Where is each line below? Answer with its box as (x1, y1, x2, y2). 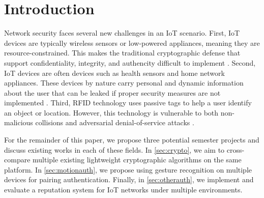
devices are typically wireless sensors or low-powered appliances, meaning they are (4, 37, 260, 48)
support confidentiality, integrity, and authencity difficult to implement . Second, (4, 57, 256, 68)
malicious (4, 117, 33, 128)
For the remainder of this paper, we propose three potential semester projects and (4, 134, 259, 145)
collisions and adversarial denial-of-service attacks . (35, 117, 194, 128)
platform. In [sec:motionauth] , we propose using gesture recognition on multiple (4, 164, 252, 175)
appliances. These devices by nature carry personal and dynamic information (4, 77, 244, 88)
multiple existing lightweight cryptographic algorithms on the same (33, 154, 242, 165)
